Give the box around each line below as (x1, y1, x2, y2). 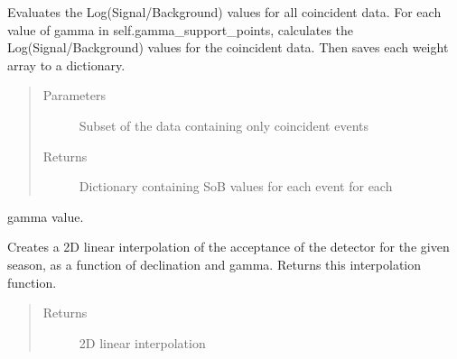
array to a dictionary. (7, 55, 126, 74)
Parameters (42, 86, 106, 105)
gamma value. (7, 207, 84, 226)
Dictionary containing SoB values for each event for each (79, 177, 393, 196)
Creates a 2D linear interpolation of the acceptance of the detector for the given (7, 237, 450, 256)
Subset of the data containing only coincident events (79, 115, 369, 134)
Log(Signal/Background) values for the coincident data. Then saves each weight (7, 38, 449, 57)
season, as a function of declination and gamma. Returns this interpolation (7, 254, 422, 273)
